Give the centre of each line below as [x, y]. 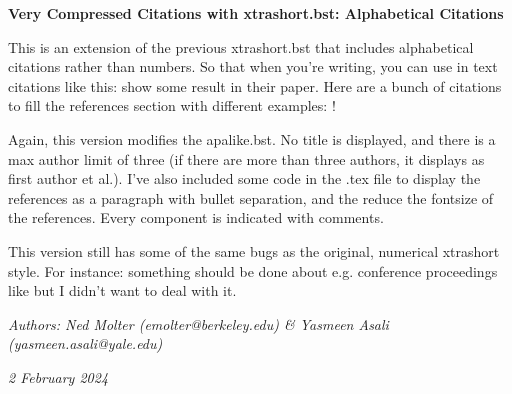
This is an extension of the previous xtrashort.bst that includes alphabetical [241, 46]
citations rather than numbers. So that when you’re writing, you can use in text [253, 66]
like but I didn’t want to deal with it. [122, 290]
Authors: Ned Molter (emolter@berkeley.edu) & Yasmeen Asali [198, 323]
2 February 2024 [58, 376]
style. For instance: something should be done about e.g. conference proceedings [253, 270]
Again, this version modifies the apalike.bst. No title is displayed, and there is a [252, 138]
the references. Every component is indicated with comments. [196, 217]
